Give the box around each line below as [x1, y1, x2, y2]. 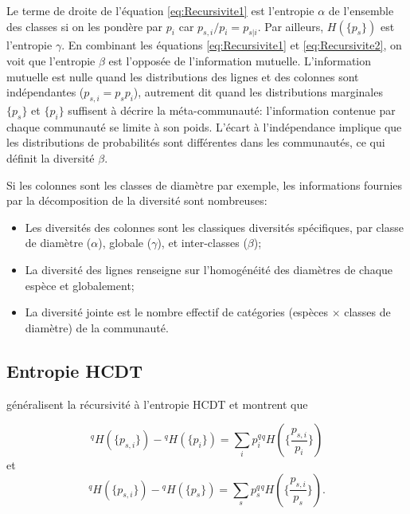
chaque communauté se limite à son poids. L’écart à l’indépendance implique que [6, 118, 402, 135]
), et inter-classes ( [157, 234, 248, 251]
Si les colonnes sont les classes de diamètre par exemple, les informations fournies [6, 176, 403, 193]
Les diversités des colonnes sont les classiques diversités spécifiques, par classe [25, 218, 404, 235]
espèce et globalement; [25, 277, 135, 293]
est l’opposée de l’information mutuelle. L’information [108, 52, 371, 69]
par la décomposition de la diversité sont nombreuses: [6, 192, 267, 209]
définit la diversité [6, 149, 95, 166]
